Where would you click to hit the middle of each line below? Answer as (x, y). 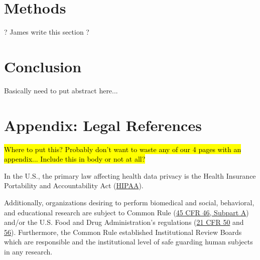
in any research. (28, 251)
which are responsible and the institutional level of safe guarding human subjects (128, 242)
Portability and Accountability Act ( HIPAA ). (74, 185)
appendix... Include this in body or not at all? (75, 159)
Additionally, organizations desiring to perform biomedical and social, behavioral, (129, 202)
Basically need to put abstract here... (61, 90)
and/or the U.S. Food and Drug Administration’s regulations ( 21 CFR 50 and (124, 222)
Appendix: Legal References (103, 125)
